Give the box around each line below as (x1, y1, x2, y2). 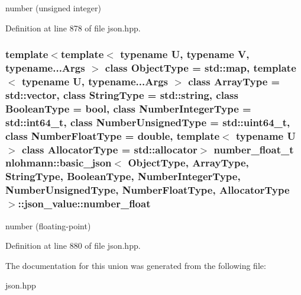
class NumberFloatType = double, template (5, 128, 220, 143)
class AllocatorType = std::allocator (21, 142, 198, 156)
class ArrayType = (188, 73, 280, 88)
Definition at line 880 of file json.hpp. (5, 239, 141, 252)
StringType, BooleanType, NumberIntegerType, (5, 169, 241, 184)
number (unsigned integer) (5, 2, 101, 14)
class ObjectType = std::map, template (105, 60, 296, 75)
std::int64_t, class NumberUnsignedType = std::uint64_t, (5, 114, 290, 129)
